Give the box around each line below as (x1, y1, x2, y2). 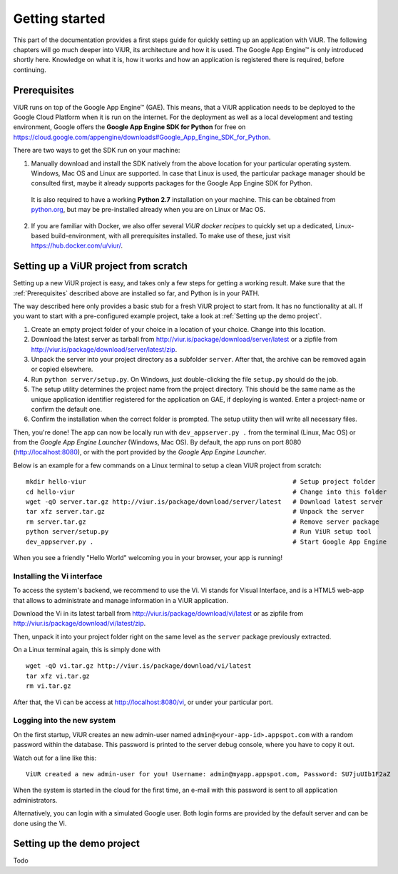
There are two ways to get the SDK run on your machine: (13, 146, 180, 155)
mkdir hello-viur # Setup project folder (26, 478, 376, 486)
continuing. (13, 65, 46, 74)
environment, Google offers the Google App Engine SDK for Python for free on (13, 123, 246, 131)
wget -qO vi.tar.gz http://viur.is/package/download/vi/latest (26, 662, 252, 670)
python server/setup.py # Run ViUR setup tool (26, 528, 372, 536)
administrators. (13, 796, 58, 804)
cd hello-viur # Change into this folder (26, 487, 387, 496)
